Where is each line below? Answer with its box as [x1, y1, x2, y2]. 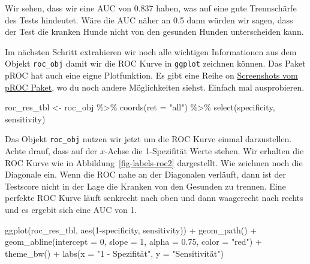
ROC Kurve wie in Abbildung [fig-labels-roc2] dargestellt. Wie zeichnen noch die [5, 156, 303, 169]
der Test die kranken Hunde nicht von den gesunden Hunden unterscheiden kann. [5, 25, 304, 38]
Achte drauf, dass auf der [5, 145, 98, 157]
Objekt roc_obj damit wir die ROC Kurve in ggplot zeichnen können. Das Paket [5, 57, 306, 70]
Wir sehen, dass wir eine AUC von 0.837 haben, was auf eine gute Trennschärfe [5, 2, 297, 14]
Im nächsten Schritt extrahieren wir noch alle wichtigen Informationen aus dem [5, 45, 297, 58]
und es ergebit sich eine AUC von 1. [5, 203, 137, 216]
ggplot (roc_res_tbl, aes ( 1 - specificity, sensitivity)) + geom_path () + [5, 223, 257, 236]
